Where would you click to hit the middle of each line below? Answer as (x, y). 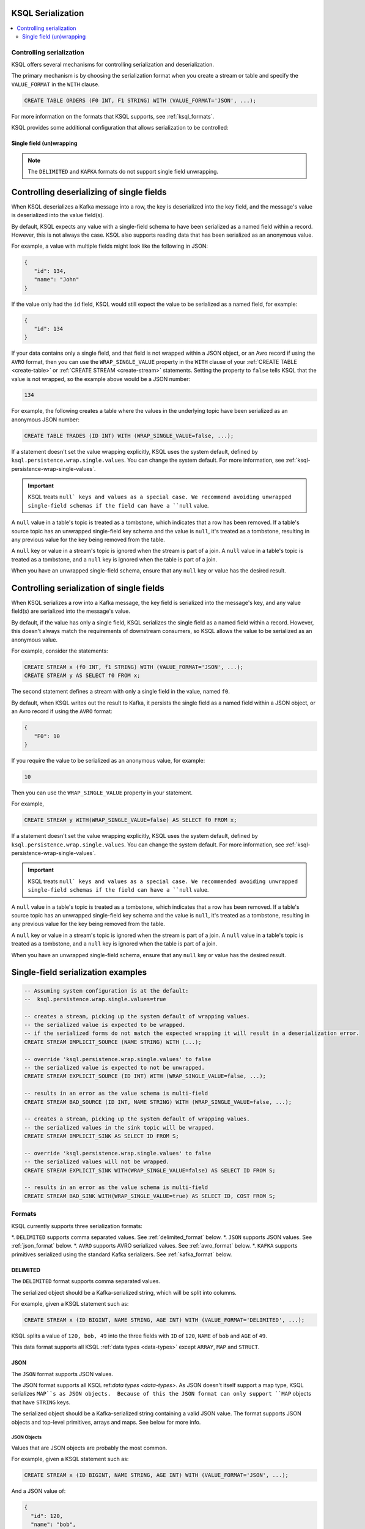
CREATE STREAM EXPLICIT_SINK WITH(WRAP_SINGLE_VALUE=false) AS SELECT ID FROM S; (150, 1170)
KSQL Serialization (48, 13)
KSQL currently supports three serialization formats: (77, 1226)
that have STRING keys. (41, 1402)
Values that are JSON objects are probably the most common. (89, 1448)
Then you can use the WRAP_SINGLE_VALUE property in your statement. (102, 793)
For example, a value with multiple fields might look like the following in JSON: (109, 246)
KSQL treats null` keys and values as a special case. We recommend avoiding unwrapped (160, 497)
